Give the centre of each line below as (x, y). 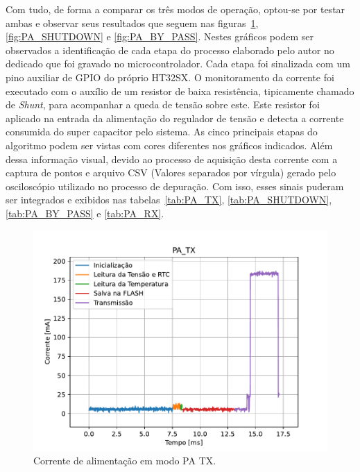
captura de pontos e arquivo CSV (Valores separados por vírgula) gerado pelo (171, 172)
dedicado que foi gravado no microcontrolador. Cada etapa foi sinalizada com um (178, 64)
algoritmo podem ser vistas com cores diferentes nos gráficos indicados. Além (169, 145)
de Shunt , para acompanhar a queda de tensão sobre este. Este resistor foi (163, 104)
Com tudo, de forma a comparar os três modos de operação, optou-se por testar (175, 9)
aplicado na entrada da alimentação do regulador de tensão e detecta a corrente (175, 118)
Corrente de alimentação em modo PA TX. (125, 461)
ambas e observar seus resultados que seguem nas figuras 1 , (132, 23)
